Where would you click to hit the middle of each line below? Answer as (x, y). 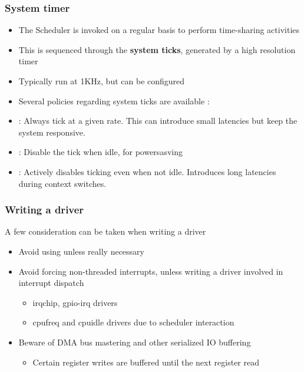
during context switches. (62, 183)
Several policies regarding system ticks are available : (114, 101)
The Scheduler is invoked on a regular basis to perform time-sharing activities (159, 30)
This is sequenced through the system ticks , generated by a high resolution (157, 49)
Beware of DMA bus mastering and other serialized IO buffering (135, 342)
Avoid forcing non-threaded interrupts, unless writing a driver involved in (151, 271)
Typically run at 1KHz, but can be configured (102, 81)
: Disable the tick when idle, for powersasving (100, 152)
